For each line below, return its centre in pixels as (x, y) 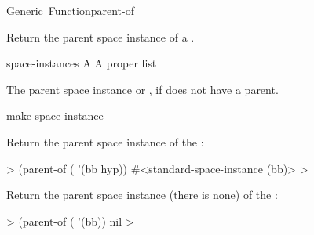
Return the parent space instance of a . (100, 36)
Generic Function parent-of (70, 10)
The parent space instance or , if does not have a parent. (142, 89)
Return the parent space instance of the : (105, 141)
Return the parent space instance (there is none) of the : (142, 195)
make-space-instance (55, 116)
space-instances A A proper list (82, 63)
